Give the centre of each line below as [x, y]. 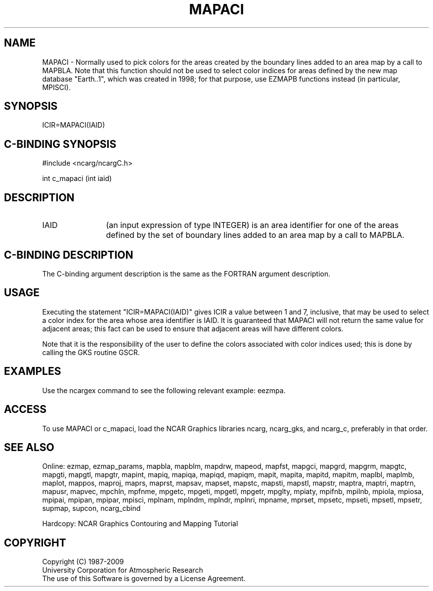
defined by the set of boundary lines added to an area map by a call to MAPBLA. [255, 235]
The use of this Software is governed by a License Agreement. [144, 579]
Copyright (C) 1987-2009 [83, 562]
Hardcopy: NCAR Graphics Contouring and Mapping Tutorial [140, 524]
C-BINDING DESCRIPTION [69, 255]
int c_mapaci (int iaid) [77, 179]
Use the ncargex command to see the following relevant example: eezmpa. [164, 390]
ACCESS [25, 409]
